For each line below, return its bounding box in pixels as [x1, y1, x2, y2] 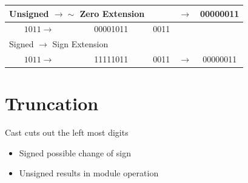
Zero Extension [79, 7, 145, 19]
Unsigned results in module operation [19, 167, 159, 179]
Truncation [5, 91, 99, 116]
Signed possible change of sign [19, 146, 131, 159]
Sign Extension [52, 38, 109, 50]
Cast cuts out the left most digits [5, 126, 129, 139]
